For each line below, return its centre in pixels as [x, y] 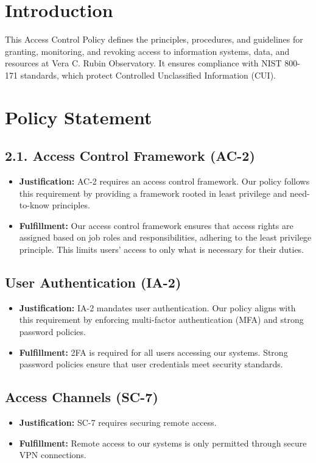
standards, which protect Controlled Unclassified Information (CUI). [148, 75]
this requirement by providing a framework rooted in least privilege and [153, 193]
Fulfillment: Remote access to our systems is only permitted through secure [163, 443]
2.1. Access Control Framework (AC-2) [130, 156]
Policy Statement [79, 117]
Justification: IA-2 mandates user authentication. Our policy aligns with [157, 307]
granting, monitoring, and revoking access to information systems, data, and [147, 51]
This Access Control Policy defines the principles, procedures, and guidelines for [154, 39]
